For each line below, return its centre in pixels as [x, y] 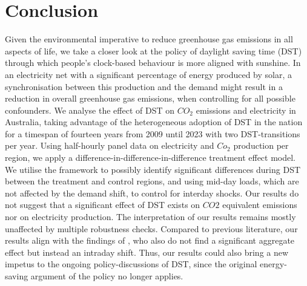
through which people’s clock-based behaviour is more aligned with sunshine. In [153, 63]
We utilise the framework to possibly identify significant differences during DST [153, 169]
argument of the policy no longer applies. [107, 276]
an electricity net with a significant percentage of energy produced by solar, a [149, 74]
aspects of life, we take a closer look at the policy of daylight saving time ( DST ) [153, 50]
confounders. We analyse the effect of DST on [90, 110]
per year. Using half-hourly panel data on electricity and [110, 145]
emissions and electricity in [246, 110]
